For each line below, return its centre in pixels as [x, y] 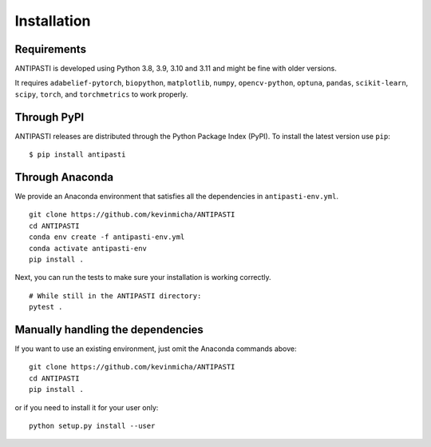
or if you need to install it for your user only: [87, 407]
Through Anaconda [64, 177]
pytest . [46, 307]
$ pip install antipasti [77, 155]
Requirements [51, 49]
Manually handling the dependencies [109, 329]
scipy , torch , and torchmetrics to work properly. [101, 94]
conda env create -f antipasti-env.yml [107, 237]
